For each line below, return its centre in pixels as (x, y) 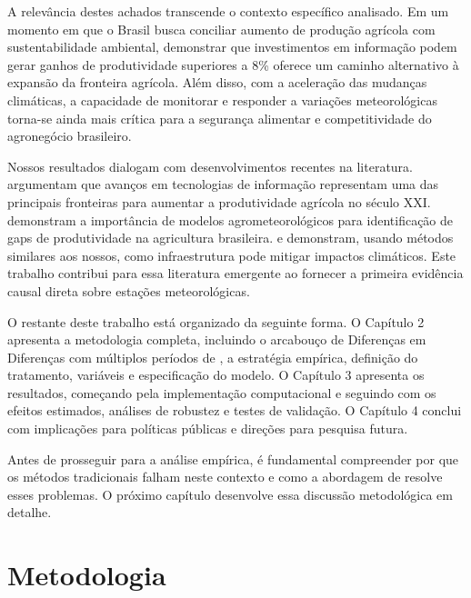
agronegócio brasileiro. (70, 136)
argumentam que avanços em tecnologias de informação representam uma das (223, 184)
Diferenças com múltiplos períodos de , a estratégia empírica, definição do (213, 357)
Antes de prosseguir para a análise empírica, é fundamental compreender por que (233, 458)
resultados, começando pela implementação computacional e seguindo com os (222, 392)
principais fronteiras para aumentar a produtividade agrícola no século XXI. (219, 201)
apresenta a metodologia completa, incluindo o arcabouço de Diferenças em (217, 339)
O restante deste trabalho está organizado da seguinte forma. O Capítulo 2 (216, 321)
